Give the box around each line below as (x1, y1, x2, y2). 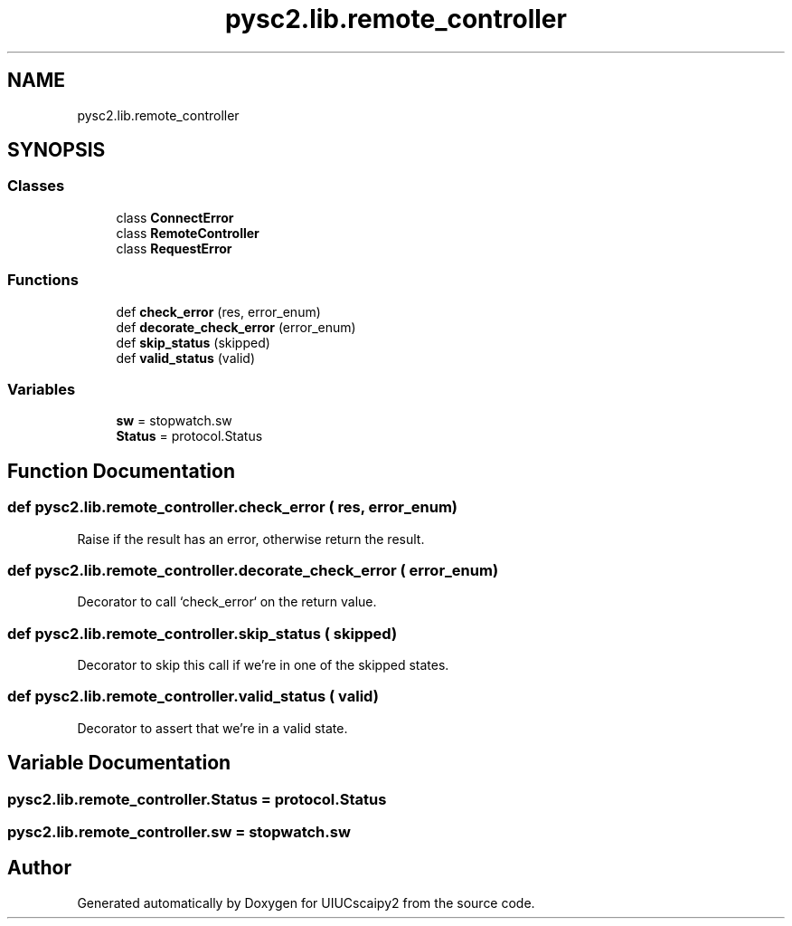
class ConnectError (116, 209, 234, 225)
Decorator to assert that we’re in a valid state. (77, 720, 348, 736)
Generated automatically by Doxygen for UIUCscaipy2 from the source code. (77, 894, 535, 911)
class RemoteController (116, 224, 259, 241)
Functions (7, 271, 79, 290)
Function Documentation (7, 459, 235, 482)
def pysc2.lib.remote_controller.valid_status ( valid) (7, 687, 379, 706)
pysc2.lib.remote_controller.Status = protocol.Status (7, 789, 387, 808)
